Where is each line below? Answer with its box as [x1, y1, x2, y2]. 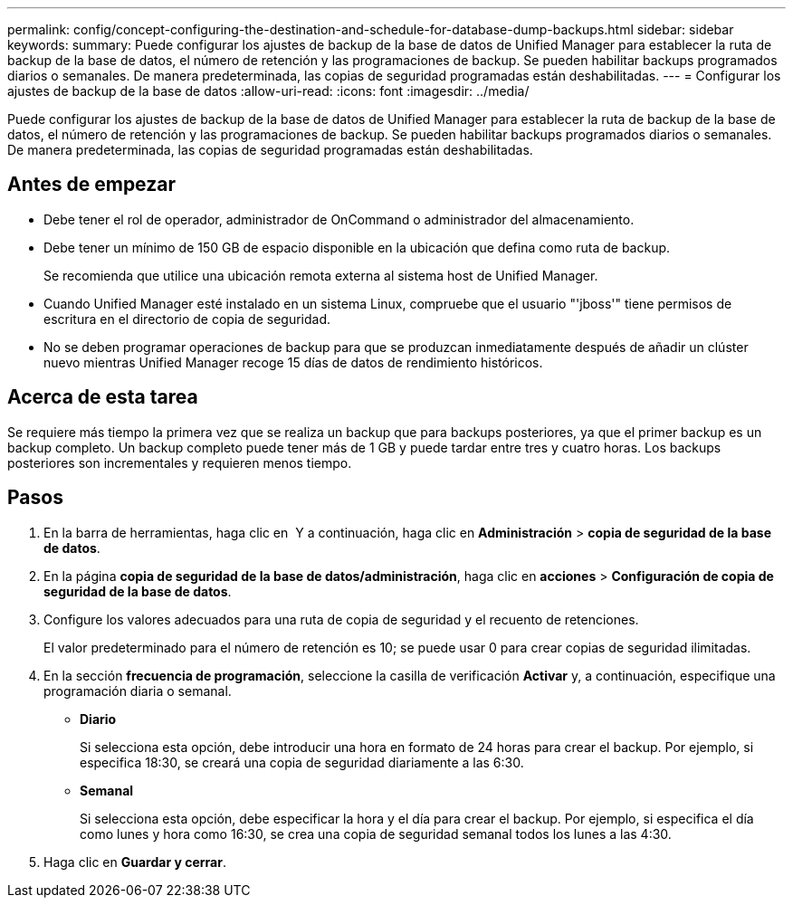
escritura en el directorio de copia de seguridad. [43, 310, 331, 327]
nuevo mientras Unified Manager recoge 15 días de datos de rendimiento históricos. [43, 354, 543, 370]
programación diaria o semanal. [43, 682, 232, 699]
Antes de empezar [7, 173, 176, 196]
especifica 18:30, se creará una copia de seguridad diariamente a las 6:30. [80, 754, 524, 770]
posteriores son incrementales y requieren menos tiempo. [7, 454, 352, 471]
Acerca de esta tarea [7, 386, 198, 409]
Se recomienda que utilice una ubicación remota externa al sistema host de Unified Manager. [43, 267, 598, 283]
